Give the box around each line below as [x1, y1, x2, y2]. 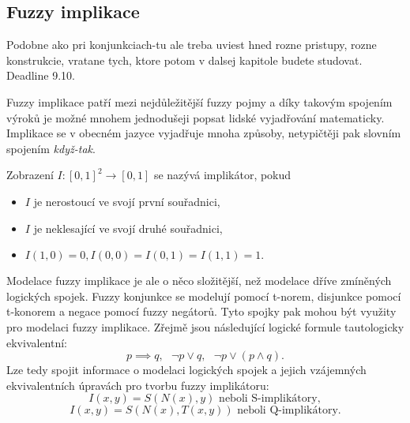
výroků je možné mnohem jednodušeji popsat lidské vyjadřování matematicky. [6, 109, 385, 125]
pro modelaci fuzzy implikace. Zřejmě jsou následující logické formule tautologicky [6, 318, 404, 335]
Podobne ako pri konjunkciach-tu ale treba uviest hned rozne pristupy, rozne [6, 36, 377, 53]
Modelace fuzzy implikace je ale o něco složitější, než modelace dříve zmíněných [6, 272, 392, 289]
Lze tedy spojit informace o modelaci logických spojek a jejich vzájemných [6, 361, 367, 378]
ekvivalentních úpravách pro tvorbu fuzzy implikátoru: [6, 376, 269, 393]
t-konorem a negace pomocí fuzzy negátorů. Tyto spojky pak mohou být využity [6, 303, 397, 320]
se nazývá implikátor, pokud [153, 167, 292, 183]
